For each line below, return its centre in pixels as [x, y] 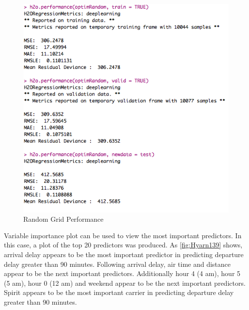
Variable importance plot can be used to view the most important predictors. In [123, 235]
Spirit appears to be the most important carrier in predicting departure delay [119, 292]
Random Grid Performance [63, 219]
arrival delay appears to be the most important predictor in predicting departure [124, 254]
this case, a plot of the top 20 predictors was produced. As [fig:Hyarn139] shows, [123, 245]
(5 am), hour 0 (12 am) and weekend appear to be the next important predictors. [125, 283]
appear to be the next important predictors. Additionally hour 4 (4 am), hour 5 [122, 273]
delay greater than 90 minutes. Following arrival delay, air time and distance [117, 264]
